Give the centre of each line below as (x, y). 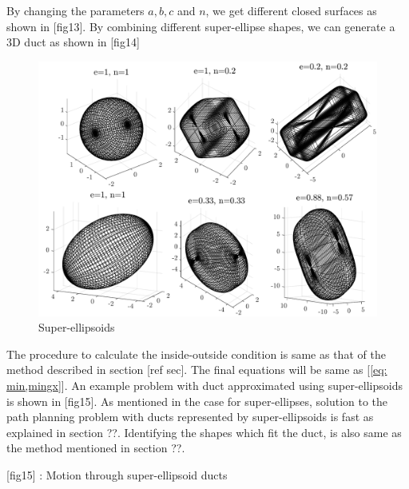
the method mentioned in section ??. (96, 448)
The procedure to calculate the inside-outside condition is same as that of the (196, 354)
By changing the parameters (75, 10)
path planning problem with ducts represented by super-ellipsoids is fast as (190, 417)
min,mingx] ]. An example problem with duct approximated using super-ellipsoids (204, 385)
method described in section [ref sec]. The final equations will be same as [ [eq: (197, 370)
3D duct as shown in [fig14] (73, 42)
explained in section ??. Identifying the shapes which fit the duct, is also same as (204, 432)
